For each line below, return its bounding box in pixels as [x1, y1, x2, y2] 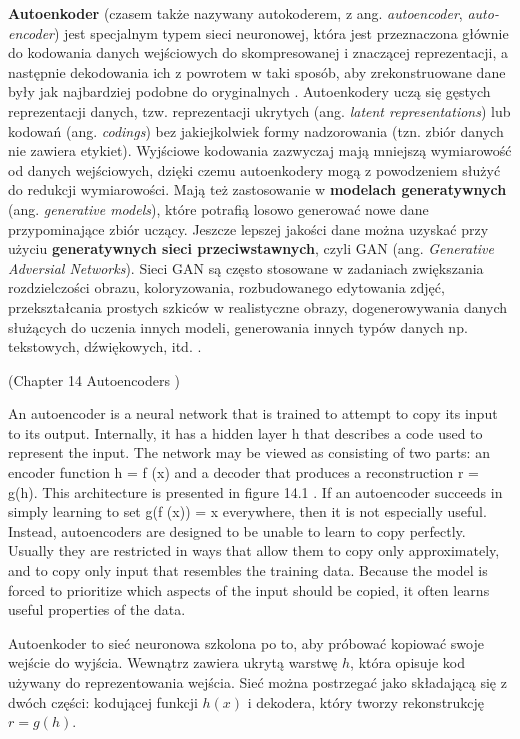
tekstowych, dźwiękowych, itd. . [8, 336, 202, 357]
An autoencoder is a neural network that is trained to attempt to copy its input [8, 403, 498, 424]
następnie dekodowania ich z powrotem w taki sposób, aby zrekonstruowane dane [8, 61, 506, 82]
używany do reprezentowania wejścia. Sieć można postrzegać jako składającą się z [8, 672, 507, 692]
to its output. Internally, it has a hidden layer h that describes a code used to [8, 422, 483, 443]
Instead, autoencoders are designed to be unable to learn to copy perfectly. [8, 520, 466, 541]
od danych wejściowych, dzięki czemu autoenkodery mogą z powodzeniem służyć [8, 159, 501, 180]
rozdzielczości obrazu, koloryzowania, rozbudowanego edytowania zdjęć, [8, 277, 445, 298]
